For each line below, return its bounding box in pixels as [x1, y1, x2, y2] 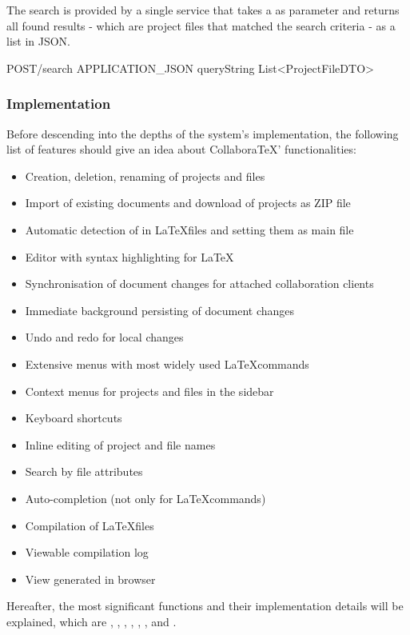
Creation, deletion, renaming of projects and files [25, 167, 265, 184]
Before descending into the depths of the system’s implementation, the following [6, 125, 399, 142]
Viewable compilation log [25, 544, 149, 561]
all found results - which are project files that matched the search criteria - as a [6, 17, 396, 34]
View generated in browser [25, 570, 156, 587]
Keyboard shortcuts [25, 409, 122, 426]
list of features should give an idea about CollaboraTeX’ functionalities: [6, 141, 356, 158]
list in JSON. [6, 33, 71, 50]
